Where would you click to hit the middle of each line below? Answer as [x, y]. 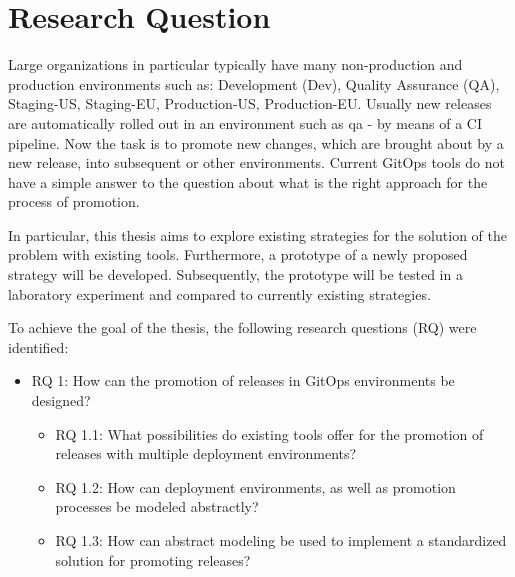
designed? [61, 400]
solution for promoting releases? [153, 559]
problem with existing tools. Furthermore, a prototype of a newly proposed [238, 254]
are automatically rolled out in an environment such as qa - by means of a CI [245, 122]
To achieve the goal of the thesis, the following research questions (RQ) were [242, 327]
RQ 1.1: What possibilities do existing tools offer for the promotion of [269, 433]
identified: [38, 346]
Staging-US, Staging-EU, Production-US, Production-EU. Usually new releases [250, 103]
